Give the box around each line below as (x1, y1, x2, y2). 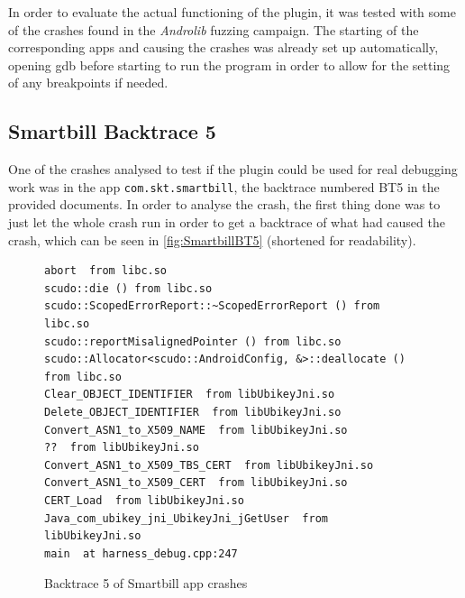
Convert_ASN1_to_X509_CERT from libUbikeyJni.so (44, 476, 348, 490)
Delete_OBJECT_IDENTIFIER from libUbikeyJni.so (44, 405, 342, 419)
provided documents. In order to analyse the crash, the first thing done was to (8, 195, 441, 214)
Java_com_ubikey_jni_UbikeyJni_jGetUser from (44, 511, 328, 525)
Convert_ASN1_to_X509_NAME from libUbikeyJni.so (44, 423, 348, 437)
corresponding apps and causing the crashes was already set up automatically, (8, 38, 439, 57)
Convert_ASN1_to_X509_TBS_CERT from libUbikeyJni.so (44, 458, 374, 472)
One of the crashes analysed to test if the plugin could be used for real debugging (8, 160, 458, 179)
